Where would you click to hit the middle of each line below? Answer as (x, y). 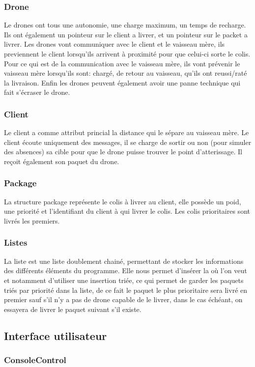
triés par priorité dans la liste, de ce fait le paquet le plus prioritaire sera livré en (126, 290)
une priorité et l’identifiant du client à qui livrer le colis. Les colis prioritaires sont (127, 211)
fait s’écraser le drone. (37, 92)
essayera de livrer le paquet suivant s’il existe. (73, 309)
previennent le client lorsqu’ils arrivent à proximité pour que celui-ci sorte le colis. (127, 54)
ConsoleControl (35, 360)
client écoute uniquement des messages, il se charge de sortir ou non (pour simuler (128, 142)
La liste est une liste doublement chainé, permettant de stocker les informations (124, 261)
